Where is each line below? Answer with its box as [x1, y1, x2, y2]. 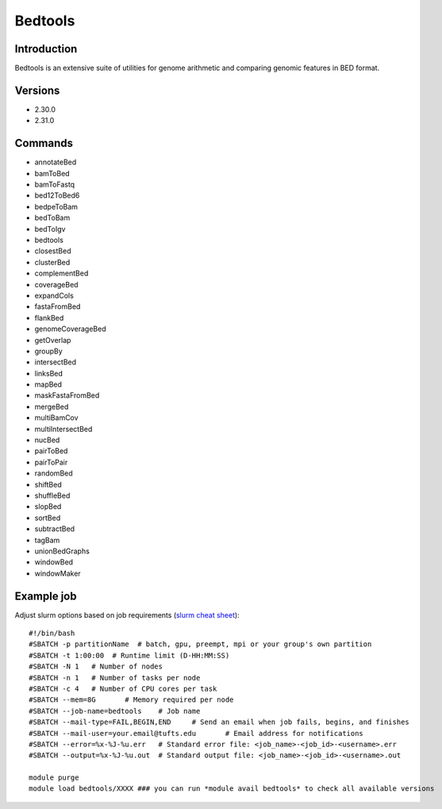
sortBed [34, 513, 61, 522]
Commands [14, 137, 74, 150]
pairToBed [34, 446, 68, 456]
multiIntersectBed [34, 424, 93, 433]
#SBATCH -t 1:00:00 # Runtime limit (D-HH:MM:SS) [29, 651, 230, 660]
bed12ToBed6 [34, 191, 80, 200]
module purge [29, 773, 79, 782]
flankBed [34, 313, 64, 322]
